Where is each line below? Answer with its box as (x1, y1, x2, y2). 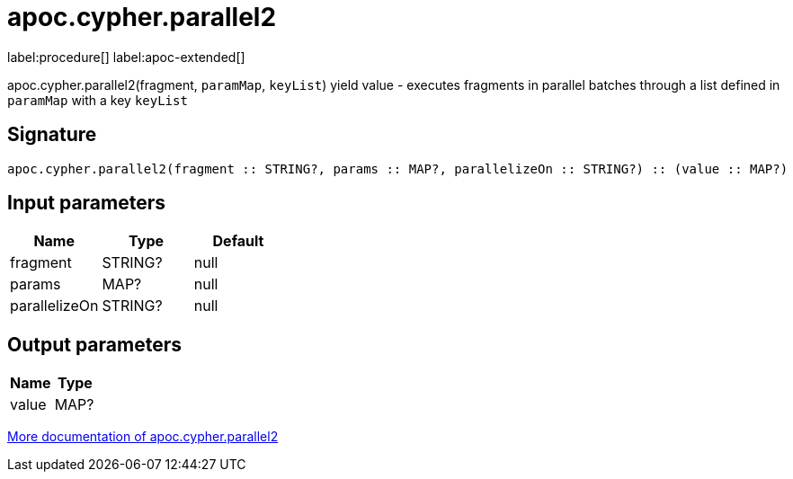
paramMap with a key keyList (7, 92, 188, 108)
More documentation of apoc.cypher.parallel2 (7, 429, 279, 445)
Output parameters (7, 333, 182, 356)
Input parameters (7, 191, 166, 215)
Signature (7, 123, 97, 146)
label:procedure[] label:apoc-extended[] (7, 49, 245, 65)
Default (212, 232, 264, 251)
